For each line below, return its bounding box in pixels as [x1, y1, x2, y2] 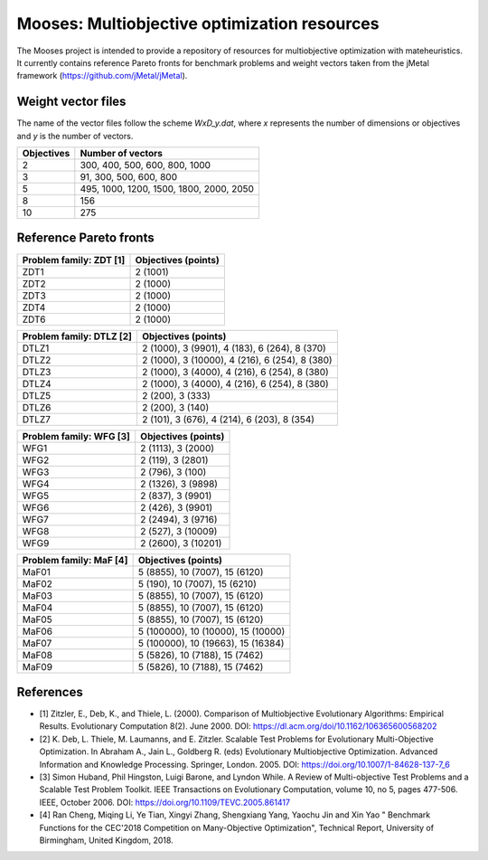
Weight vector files [16, 94, 127, 109]
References [16, 684, 83, 700]
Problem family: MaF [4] [22, 553, 128, 566]
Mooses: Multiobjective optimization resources [16, 14, 380, 33]
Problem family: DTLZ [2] [22, 330, 133, 343]
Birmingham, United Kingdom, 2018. [39, 835, 174, 846]
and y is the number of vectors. [16, 130, 134, 141]
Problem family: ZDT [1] [22, 253, 126, 266]
